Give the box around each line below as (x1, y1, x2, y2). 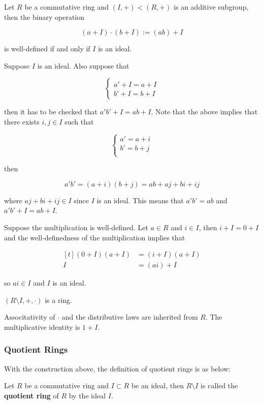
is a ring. (45, 294, 73, 305)
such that (64, 116, 94, 127)
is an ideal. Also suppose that (37, 60, 129, 71)
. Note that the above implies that (151, 106, 258, 117)
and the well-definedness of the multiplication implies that (4, 232, 185, 242)
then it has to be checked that (4, 106, 98, 117)
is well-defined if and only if (4, 43, 90, 54)
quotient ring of (4, 390, 59, 400)
